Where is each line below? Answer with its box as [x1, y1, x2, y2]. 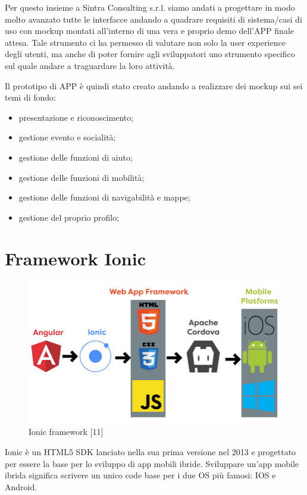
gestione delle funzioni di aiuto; [18, 151, 133, 163]
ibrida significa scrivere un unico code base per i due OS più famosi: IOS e [5, 469, 276, 481]
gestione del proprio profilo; [18, 211, 120, 223]
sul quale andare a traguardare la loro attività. [5, 59, 175, 71]
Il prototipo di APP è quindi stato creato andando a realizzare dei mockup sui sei [5, 79, 303, 92]
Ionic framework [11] [29, 425, 104, 438]
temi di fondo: [5, 91, 56, 104]
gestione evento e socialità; [18, 131, 116, 143]
